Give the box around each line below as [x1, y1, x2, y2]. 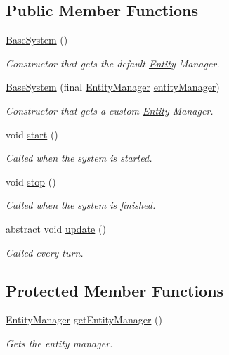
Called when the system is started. [6, 150, 152, 165]
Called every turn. [6, 245, 84, 259]
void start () [6, 127, 58, 141]
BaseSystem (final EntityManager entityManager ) [6, 79, 220, 94]
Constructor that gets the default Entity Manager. [6, 56, 220, 70]
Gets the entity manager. [6, 335, 113, 350]
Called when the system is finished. [6, 198, 156, 212]
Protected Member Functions [6, 279, 224, 301]
